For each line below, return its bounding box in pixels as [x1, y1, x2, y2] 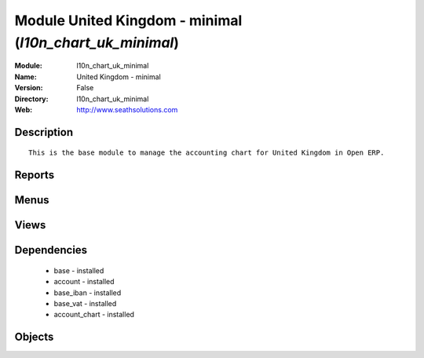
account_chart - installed [53, 310, 135, 320]
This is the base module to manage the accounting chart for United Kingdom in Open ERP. [28, 148, 385, 157]
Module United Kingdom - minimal [14, 12, 243, 29]
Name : [14, 71, 37, 82]
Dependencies [14, 243, 88, 257]
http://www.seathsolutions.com [76, 104, 178, 114]
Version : [14, 83, 43, 93]
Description [14, 126, 74, 139]
